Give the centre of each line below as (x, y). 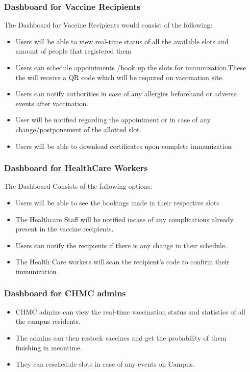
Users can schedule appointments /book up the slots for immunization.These (131, 67)
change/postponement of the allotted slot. (78, 129)
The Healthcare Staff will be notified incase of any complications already (125, 219)
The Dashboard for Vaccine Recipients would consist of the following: (108, 25)
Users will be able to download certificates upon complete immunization (124, 146)
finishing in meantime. (49, 347)
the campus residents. (48, 321)
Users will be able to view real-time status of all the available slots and (122, 41)
